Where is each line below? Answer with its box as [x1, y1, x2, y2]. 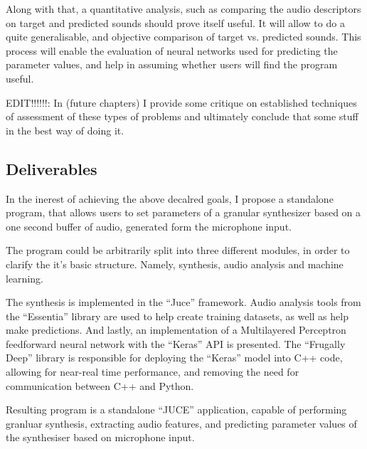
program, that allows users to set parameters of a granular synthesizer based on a [6, 205, 361, 220]
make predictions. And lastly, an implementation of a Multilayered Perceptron [6, 322, 346, 337]
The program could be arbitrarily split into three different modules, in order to [6, 243, 350, 258]
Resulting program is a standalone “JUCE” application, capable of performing [6, 402, 347, 417]
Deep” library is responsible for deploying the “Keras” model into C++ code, [6, 350, 343, 365]
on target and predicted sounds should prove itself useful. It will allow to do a [6, 15, 345, 30]
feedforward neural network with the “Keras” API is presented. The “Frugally [6, 336, 346, 351]
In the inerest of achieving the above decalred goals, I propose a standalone [6, 191, 334, 206]
